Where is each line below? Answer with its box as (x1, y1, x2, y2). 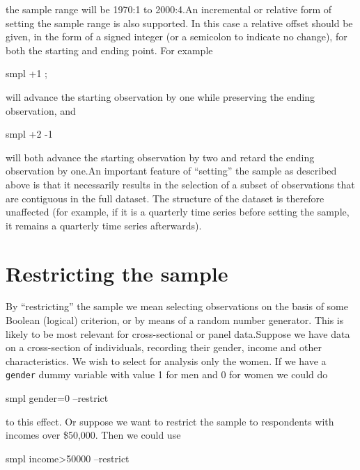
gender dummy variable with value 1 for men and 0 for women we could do (6, 367, 328, 382)
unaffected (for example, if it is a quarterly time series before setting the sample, (6, 204, 350, 219)
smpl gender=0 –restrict (6, 391, 109, 405)
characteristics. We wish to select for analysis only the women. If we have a (6, 353, 327, 368)
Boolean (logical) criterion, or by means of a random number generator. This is (6, 313, 344, 327)
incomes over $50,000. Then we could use (6, 428, 181, 442)
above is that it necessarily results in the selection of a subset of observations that (6, 177, 355, 191)
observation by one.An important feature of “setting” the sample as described (6, 163, 337, 178)
